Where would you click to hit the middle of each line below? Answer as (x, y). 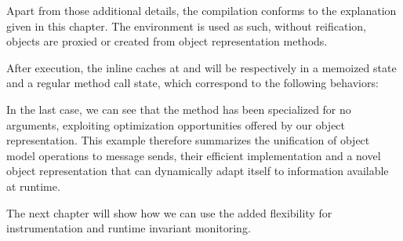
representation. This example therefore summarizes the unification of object (188, 140)
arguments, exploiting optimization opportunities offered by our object (176, 124)
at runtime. (33, 186)
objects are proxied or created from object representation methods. (167, 41)
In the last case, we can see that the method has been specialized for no (179, 109)
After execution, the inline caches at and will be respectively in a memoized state (201, 67)
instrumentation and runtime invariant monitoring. (129, 228)
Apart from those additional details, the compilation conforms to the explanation (201, 10)
